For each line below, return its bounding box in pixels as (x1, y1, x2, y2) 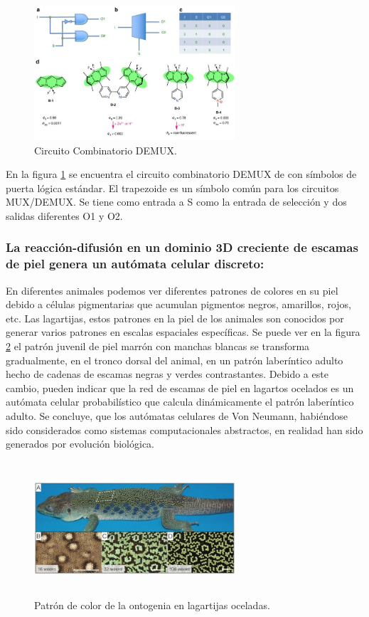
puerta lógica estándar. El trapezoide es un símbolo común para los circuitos (6, 180, 339, 195)
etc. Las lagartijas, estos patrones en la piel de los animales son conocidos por (6, 310, 344, 325)
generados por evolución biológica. (6, 436, 155, 451)
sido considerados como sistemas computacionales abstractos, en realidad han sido (6, 422, 363, 437)
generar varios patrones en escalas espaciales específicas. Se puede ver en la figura (6, 325, 360, 339)
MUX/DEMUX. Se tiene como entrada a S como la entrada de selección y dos (6, 194, 347, 209)
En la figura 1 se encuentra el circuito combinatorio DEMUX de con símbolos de (6, 167, 357, 181)
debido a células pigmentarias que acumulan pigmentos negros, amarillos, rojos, (6, 297, 351, 312)
